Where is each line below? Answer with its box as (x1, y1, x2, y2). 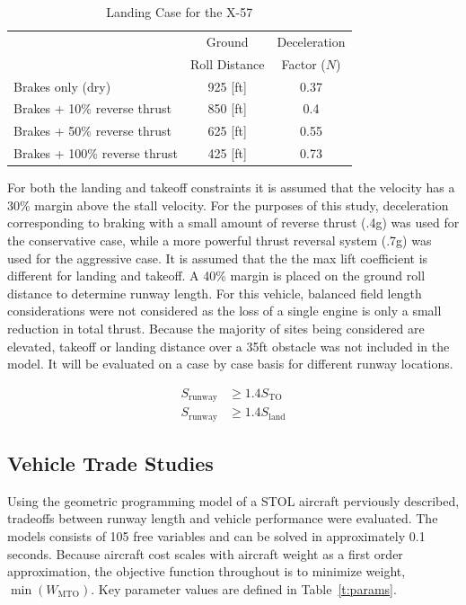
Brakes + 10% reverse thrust (13, 99, 171, 118)
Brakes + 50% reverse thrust (13, 121, 171, 140)
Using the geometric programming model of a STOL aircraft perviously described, (7, 491, 460, 510)
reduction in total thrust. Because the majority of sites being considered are (7, 318, 425, 337)
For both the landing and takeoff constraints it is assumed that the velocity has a (7, 178, 455, 197)
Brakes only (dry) (13, 76, 111, 95)
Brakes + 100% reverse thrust (13, 144, 178, 163)
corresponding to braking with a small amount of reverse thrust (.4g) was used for (7, 213, 460, 232)
